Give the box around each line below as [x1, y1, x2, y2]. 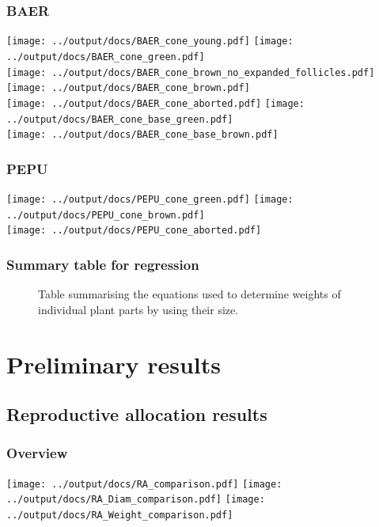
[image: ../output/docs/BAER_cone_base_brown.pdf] [6, 129, 279, 141]
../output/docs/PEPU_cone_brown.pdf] [6, 209, 205, 221]
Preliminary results [6, 347, 221, 380]
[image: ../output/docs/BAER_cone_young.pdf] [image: [6, 36, 294, 47]
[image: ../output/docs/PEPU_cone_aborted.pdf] [6, 225, 262, 237]
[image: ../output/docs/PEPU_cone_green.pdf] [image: [6, 194, 294, 206]
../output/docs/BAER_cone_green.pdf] [6, 51, 205, 63]
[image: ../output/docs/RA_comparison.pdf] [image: [6, 478, 282, 490]
